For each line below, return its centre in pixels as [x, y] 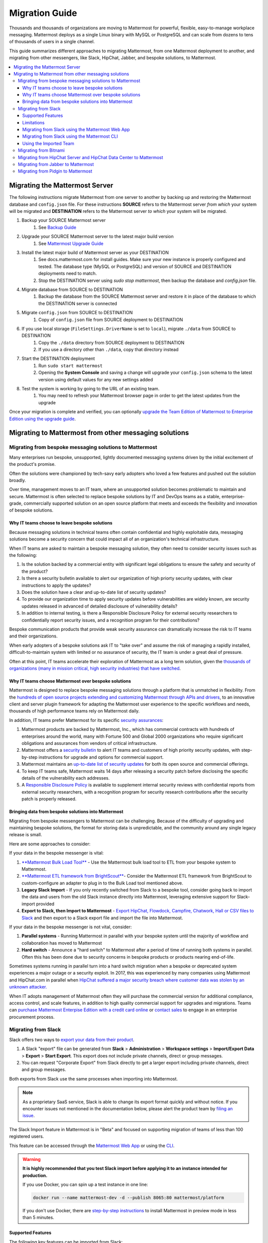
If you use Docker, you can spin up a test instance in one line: [85, 1185]
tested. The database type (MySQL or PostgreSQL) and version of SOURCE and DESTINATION [135, 266]
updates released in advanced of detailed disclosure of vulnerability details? [100, 606]
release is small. [26, 835]
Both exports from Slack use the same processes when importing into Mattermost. [94, 1078]
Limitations [33, 122]
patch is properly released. [49, 799]
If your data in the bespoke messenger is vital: [56, 853]
